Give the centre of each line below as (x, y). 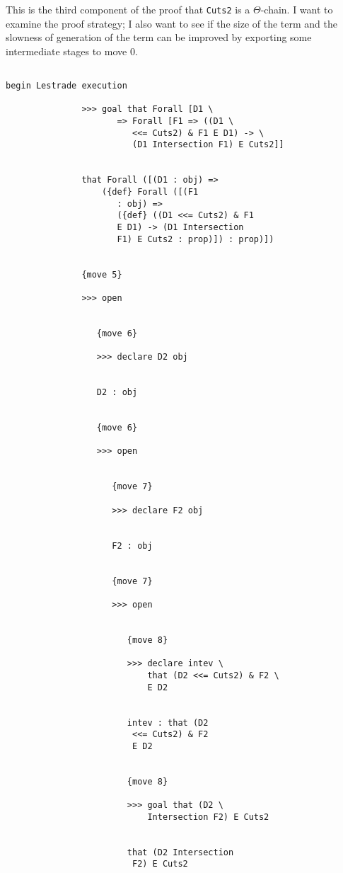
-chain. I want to (297, 9)
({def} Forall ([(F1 (150, 192)
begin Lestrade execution (66, 86)
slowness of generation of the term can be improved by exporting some (159, 37)
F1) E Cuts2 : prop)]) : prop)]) (196, 239)
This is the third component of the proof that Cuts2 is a (128, 9)
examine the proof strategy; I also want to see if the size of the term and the (171, 23)
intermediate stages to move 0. (72, 51)
